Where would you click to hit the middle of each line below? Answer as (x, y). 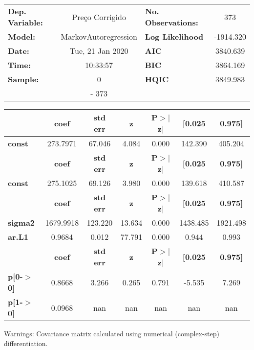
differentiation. (26, 343)
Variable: (25, 22)
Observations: (171, 22)
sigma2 (21, 222)
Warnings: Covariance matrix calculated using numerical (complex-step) (112, 333)
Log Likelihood (174, 36)
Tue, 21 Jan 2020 (99, 51)
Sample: (23, 79)
